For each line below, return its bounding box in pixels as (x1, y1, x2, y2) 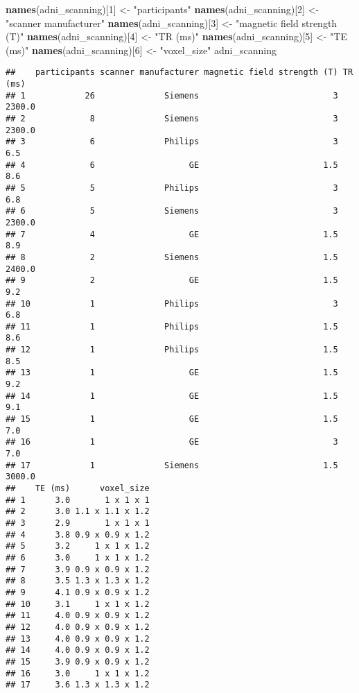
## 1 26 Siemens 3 (6, 90, 338, 101)
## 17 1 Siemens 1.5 (6, 460, 338, 470)
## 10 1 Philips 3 (6, 298, 338, 309)
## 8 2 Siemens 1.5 (6, 252, 338, 262)
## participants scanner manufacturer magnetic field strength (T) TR (6, 67, 353, 78)
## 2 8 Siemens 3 (6, 114, 338, 123)
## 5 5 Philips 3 (6, 182, 338, 193)
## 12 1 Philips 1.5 (6, 345, 338, 355)
